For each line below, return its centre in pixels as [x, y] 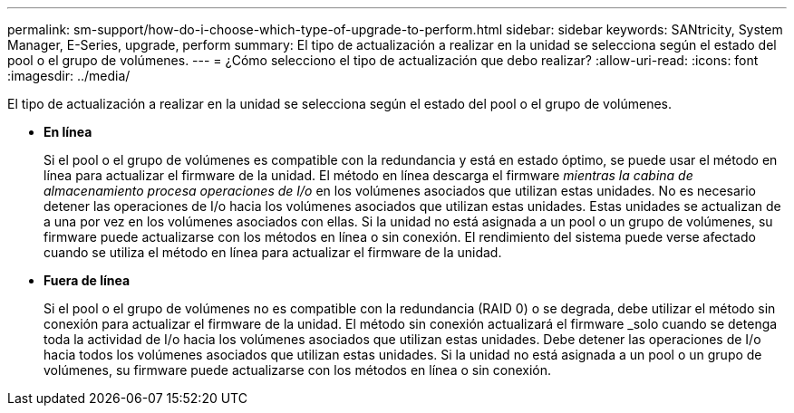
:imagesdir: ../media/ [69, 76]
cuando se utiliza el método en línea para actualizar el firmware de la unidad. [273, 252]
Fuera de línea [87, 280]
